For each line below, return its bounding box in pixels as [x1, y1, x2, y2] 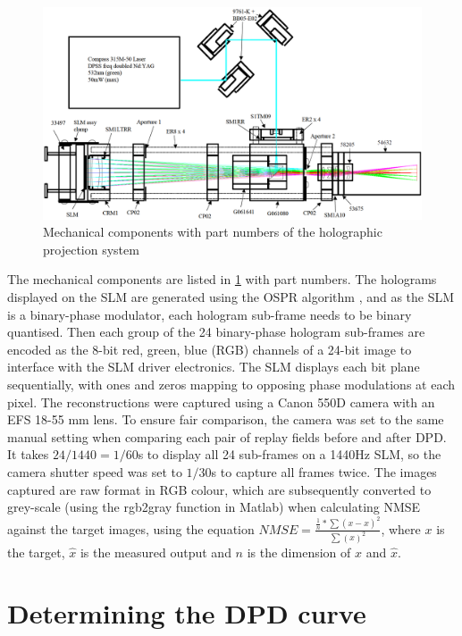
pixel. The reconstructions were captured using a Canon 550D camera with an [7, 392, 435, 411]
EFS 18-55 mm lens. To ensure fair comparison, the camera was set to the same [7, 410, 444, 429]
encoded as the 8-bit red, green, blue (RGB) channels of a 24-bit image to [7, 339, 412, 358]
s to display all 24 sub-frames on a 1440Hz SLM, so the [138, 445, 441, 464]
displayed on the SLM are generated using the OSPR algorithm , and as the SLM [7, 288, 455, 306]
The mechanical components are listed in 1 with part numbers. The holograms [7, 270, 437, 289]
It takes [7, 445, 49, 464]
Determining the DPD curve [7, 595, 366, 632]
